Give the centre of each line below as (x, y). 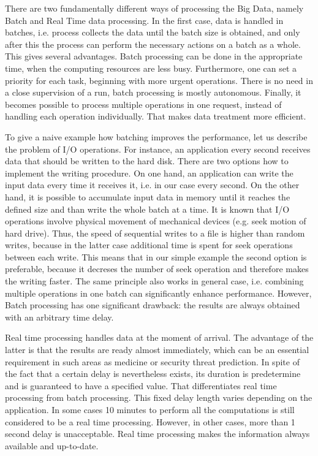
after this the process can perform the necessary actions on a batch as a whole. (153, 44)
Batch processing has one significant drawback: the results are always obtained (153, 305)
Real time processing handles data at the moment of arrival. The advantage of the (159, 337)
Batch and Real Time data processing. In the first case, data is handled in (144, 20)
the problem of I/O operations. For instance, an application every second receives (158, 149)
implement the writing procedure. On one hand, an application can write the (149, 173)
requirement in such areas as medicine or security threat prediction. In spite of (152, 361)
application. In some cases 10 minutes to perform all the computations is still (150, 409)
